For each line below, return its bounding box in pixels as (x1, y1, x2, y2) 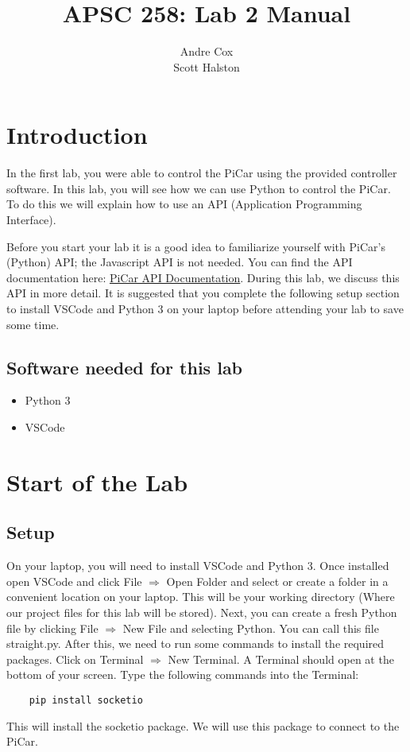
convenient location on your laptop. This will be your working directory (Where (6, 588, 395, 605)
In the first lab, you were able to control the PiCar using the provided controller (6, 165, 397, 181)
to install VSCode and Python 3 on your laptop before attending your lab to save (6, 300, 404, 316)
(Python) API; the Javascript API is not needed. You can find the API (6, 254, 353, 270)
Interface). (6, 211, 56, 228)
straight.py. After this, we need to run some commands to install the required (6, 635, 385, 652)
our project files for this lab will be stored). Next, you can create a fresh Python (6, 603, 397, 620)
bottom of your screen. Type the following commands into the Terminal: (6, 666, 359, 683)
